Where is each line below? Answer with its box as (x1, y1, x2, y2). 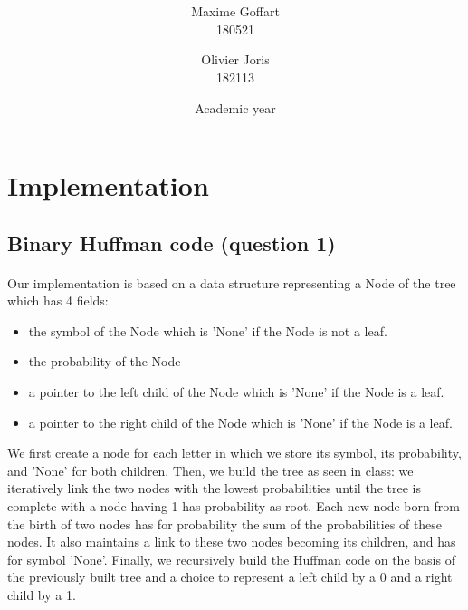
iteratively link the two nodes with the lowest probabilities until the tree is (7, 479, 421, 498)
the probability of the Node (28, 352, 181, 371)
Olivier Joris (201, 50, 270, 69)
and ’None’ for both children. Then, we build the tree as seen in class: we (7, 460, 414, 479)
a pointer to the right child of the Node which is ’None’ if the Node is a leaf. (28, 412, 453, 431)
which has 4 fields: (7, 291, 109, 310)
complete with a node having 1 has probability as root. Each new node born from (7, 497, 460, 515)
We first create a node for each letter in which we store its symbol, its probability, (7, 443, 462, 462)
